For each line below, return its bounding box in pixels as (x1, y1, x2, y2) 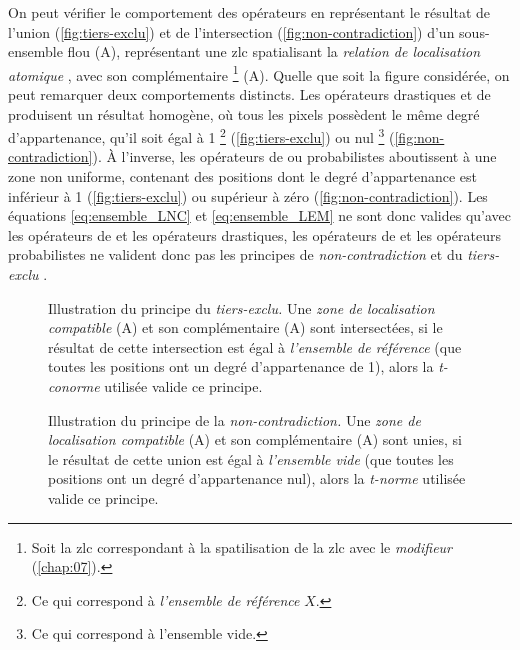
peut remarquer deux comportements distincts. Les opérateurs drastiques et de (8, 84, 491, 105)
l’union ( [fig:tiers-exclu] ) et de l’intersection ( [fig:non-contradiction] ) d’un (8, 21, 455, 42)
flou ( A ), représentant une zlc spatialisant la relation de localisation (67, 41, 481, 62)
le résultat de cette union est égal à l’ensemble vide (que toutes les (48, 448, 454, 469)
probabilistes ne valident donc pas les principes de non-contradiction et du (8, 244, 463, 265)
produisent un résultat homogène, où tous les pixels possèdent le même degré (8, 103, 480, 124)
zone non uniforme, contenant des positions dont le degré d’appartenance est (8, 166, 478, 187)
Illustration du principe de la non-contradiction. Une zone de (48, 409, 421, 430)
